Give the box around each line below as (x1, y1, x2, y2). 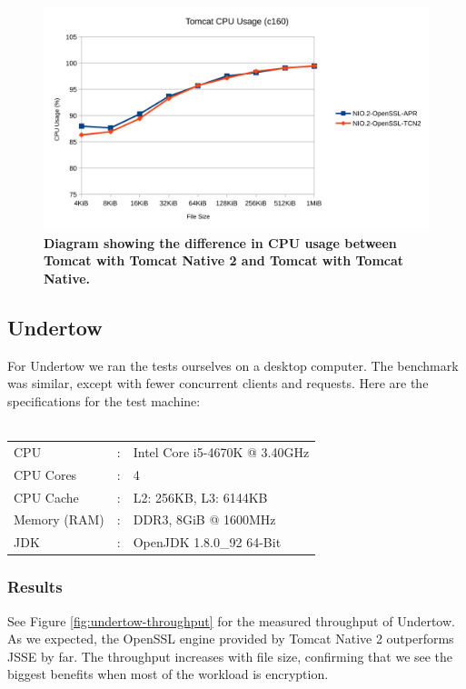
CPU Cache (14, 487, 79, 506)
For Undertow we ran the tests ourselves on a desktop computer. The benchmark (7, 355, 459, 374)
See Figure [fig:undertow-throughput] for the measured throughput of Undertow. (7, 611, 455, 630)
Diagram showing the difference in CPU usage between (44, 233, 397, 252)
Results (7, 575, 63, 598)
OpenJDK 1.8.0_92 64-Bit (133, 533, 282, 552)
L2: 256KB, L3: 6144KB (133, 487, 268, 506)
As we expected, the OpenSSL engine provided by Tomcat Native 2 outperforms (7, 629, 454, 648)
